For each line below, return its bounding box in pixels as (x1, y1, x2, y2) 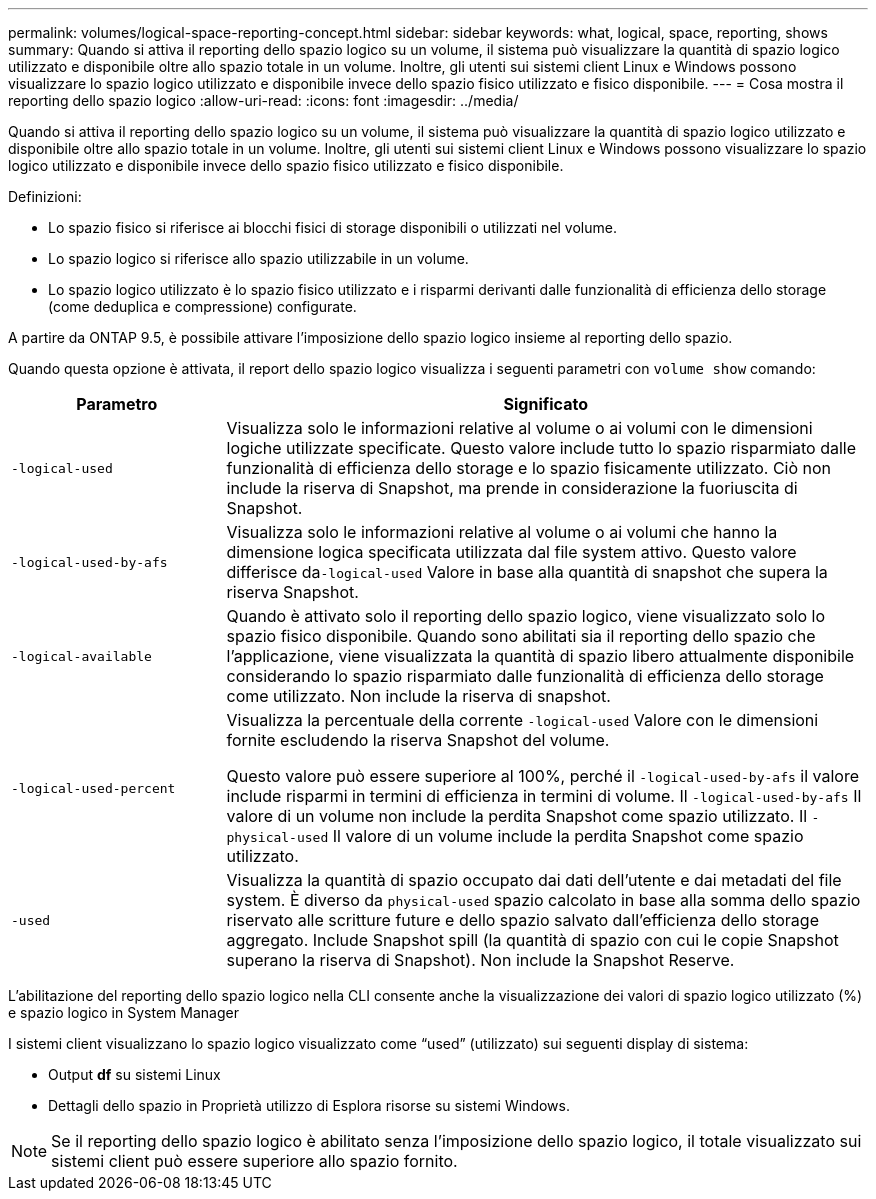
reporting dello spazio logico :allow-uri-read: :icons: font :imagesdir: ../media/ (8, 92, 519, 109)
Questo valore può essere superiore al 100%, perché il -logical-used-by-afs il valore (226, 766, 860, 786)
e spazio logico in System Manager (8, 1004, 239, 1021)
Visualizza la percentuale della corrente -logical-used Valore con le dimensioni (226, 710, 819, 730)
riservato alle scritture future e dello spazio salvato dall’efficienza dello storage (226, 910, 819, 930)
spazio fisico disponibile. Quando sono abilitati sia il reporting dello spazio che (226, 626, 816, 646)
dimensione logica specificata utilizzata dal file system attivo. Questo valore (226, 542, 797, 562)
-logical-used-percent (11, 780, 176, 796)
